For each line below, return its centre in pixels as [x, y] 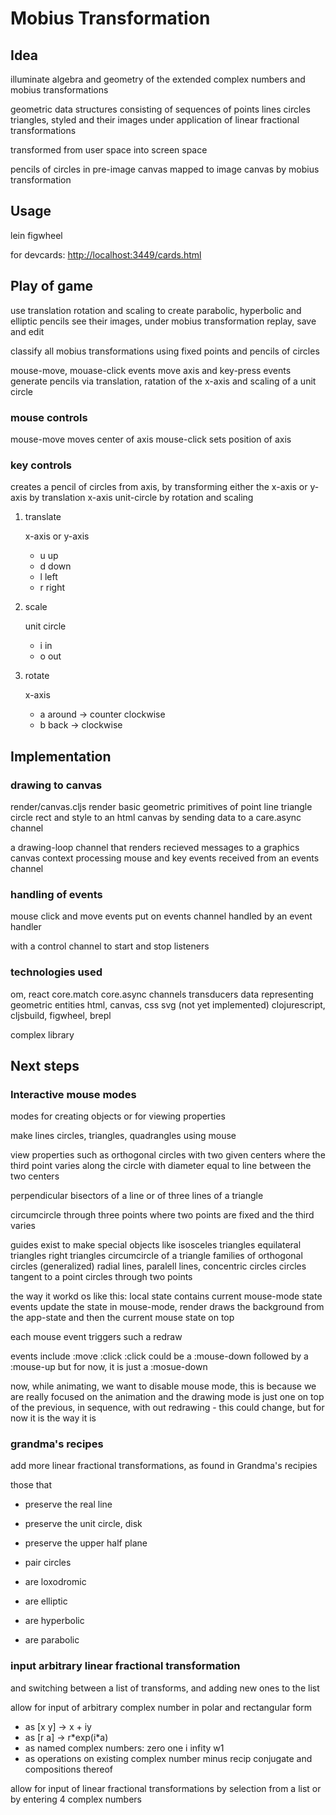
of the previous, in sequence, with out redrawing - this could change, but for [167, 1408]
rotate [37, 676]
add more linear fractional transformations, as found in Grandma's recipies [164, 1466]
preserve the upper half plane [86, 1543]
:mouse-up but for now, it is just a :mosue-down [109, 1367]
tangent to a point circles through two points [101, 1277]
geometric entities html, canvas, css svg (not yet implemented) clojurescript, [168, 1004]
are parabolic [52, 1640]
